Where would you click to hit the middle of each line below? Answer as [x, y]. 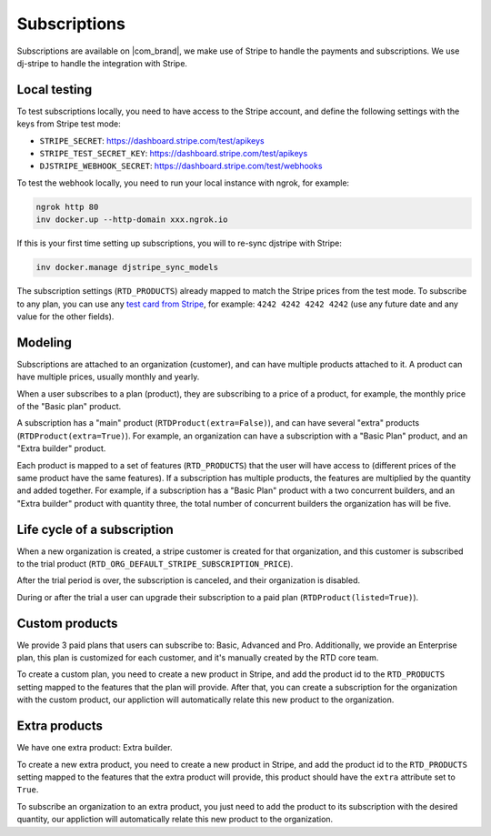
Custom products [67, 623]
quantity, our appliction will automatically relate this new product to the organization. [175, 820]
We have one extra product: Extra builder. [95, 748]
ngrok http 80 [67, 206]
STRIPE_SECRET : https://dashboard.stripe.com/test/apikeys [152, 140]
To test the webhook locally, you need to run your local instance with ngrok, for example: [183, 183]
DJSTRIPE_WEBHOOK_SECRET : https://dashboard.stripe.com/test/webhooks [181, 166]
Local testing [55, 90]
